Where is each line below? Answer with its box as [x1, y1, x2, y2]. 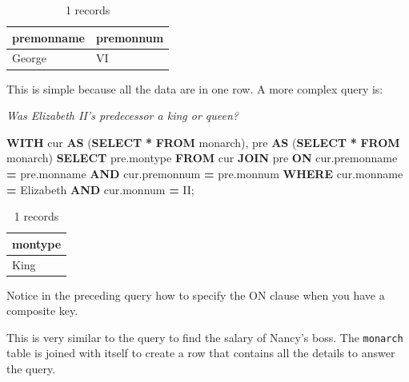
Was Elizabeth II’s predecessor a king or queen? [6, 107, 239, 124]
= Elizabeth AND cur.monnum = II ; [6, 181, 194, 197]
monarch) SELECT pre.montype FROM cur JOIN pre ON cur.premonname [6, 149, 398, 166]
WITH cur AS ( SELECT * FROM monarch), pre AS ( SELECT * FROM [6, 133, 400, 150]
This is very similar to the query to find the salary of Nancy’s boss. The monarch [6, 328, 403, 345]
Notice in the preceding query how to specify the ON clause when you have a [6, 286, 385, 303]
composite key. [6, 302, 78, 319]
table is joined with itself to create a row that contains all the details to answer [6, 344, 395, 361]
